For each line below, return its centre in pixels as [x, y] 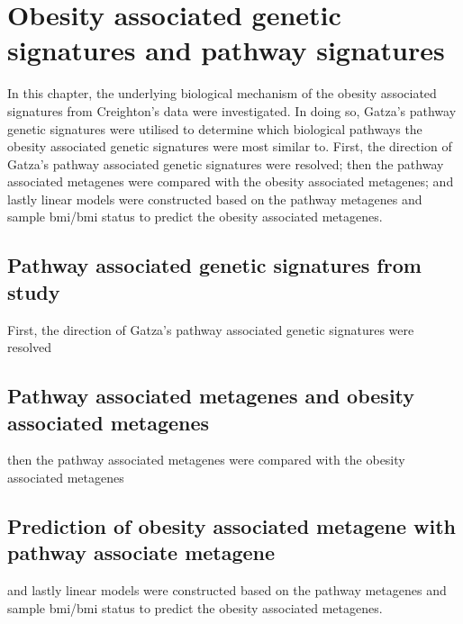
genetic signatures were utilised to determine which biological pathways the [215, 128]
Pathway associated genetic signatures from [214, 265]
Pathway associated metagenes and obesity [211, 396]
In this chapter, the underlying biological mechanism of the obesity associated [222, 93]
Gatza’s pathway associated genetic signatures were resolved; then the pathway [226, 163]
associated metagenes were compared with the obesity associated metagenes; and [231, 181]
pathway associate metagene [141, 552]
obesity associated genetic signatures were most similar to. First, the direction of [230, 146]
